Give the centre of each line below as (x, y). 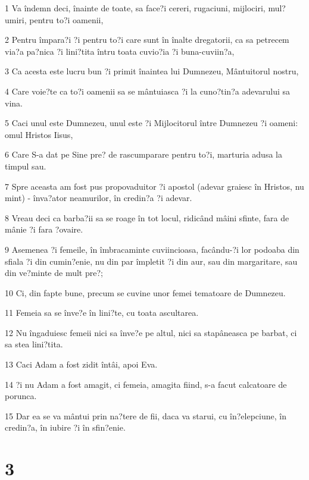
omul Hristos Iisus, (39, 134)
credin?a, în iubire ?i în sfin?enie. (65, 427)
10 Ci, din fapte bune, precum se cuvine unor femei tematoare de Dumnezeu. (145, 292)
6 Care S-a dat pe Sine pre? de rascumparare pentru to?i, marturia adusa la (143, 154)
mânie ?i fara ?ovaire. (44, 229)
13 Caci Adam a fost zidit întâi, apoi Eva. (81, 364)
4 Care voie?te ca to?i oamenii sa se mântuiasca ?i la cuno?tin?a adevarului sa (148, 91)
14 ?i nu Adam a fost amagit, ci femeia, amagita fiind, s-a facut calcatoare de (146, 384)
